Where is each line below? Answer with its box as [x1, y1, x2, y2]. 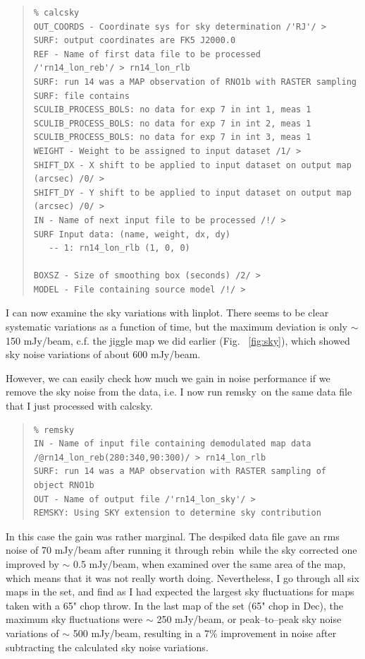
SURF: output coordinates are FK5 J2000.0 [33, 35, 236, 46]
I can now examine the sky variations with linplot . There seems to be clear [6, 305, 329, 320]
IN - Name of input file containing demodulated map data [33, 439, 311, 449]
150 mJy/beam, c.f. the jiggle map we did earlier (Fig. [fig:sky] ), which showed [6, 333, 350, 348]
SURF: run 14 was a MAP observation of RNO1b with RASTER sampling [33, 76, 357, 87]
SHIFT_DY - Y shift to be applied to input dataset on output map [33, 187, 352, 198]
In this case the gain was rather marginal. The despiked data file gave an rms [6, 528, 340, 543]
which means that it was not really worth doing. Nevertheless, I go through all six [6, 570, 359, 585]
